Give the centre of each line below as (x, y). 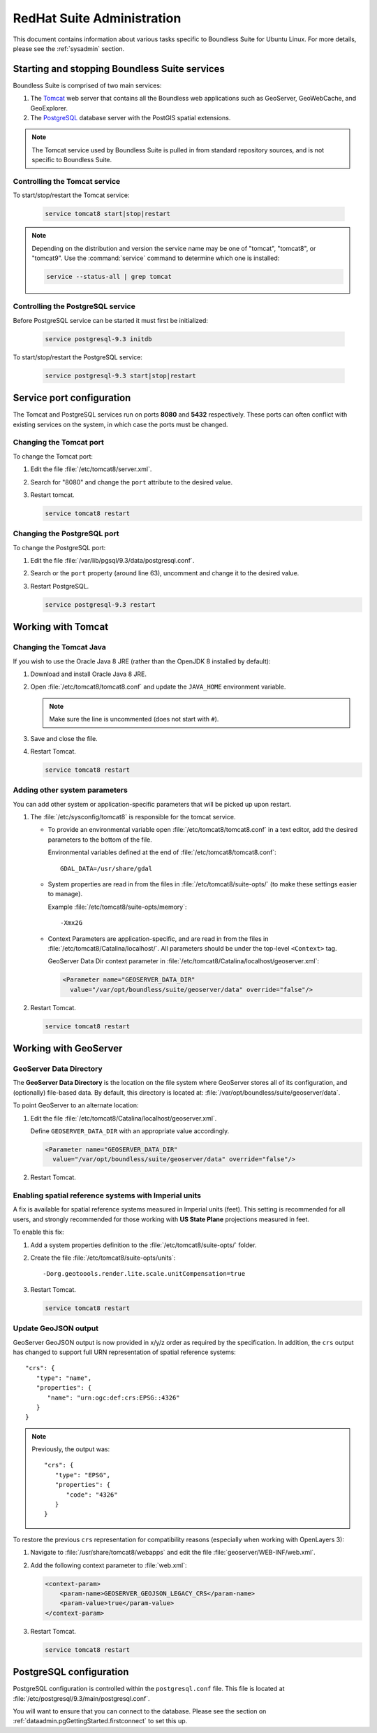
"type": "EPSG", (83, 1475)
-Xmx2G (72, 923)
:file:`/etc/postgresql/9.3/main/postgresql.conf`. (81, 1698)
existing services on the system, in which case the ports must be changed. (120, 424)
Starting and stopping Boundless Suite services (119, 69)
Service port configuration (72, 398)
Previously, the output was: (71, 1449)
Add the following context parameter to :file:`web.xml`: (109, 1565)
